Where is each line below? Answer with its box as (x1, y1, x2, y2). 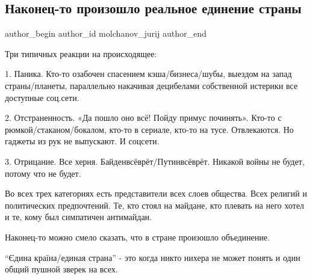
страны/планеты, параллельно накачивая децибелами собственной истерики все (5, 79, 298, 91)
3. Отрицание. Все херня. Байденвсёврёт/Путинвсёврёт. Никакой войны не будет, (5, 155, 305, 167)
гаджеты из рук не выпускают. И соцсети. (5, 135, 160, 147)
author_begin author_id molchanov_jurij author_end (5, 27, 207, 40)
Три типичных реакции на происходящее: (5, 47, 157, 60)
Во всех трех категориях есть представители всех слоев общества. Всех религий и (5, 187, 307, 200)
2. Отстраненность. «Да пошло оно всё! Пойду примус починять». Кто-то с (5, 111, 282, 124)
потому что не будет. (5, 167, 81, 179)
